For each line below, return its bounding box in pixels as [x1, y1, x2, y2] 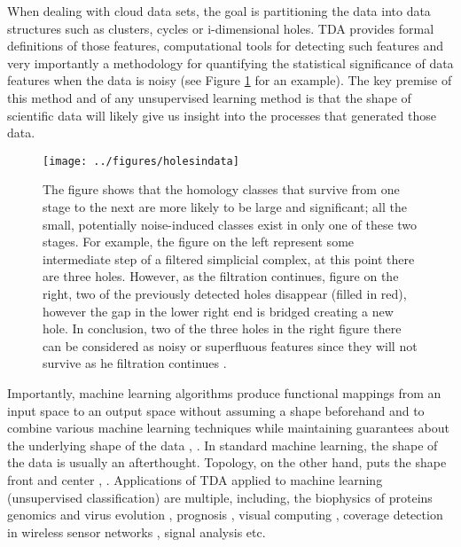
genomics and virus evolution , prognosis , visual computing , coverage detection [7, 505, 443, 524]
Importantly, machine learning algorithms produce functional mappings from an [7, 383, 441, 402]
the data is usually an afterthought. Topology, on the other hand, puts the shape [7, 453, 447, 472]
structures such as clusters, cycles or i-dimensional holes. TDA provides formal [7, 19, 434, 37]
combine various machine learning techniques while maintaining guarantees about [7, 418, 449, 437]
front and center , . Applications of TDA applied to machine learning [7, 470, 383, 488]
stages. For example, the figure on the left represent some [43, 232, 355, 251]
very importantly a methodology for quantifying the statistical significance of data [7, 53, 454, 72]
